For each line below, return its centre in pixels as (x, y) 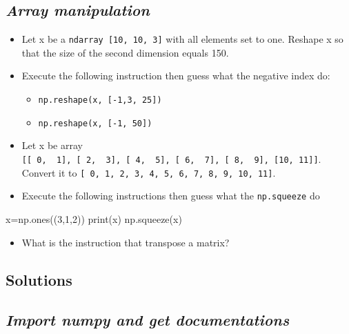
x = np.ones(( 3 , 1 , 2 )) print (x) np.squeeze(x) (94, 218)
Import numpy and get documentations (148, 320)
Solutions (39, 279)
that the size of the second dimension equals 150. (125, 52)
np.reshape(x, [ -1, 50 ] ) (95, 123)
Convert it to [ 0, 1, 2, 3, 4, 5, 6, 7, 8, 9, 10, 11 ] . (149, 172)
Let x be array (52, 145)
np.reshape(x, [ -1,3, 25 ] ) (100, 100)
